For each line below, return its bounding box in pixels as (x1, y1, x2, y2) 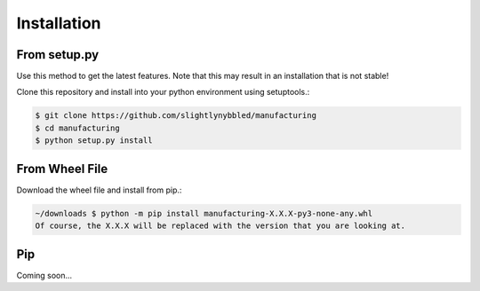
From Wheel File (16, 161, 108, 177)
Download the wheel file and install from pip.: (16, 185, 182, 195)
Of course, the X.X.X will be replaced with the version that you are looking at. (35, 221, 406, 231)
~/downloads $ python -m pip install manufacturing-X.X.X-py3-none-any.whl (35, 208, 373, 218)
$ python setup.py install (35, 136, 153, 145)
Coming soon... (16, 270, 73, 280)
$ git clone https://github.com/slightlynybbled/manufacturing (35, 111, 317, 121)
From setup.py (16, 47, 100, 62)
